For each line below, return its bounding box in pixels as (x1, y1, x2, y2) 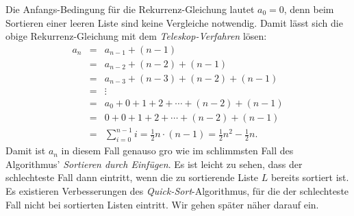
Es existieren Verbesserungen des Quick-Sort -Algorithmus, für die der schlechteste (5, 184, 349, 198)
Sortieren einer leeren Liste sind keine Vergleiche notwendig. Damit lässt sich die (5, 15, 343, 29)
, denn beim (283, 2, 334, 16)
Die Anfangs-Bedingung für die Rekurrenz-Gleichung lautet (5, 2, 255, 16)
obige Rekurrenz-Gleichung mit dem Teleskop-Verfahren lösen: (5, 29, 267, 43)
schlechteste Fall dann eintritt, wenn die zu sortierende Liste (5, 170, 259, 184)
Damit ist (5, 143, 46, 158)
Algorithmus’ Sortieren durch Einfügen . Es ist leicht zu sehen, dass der (5, 156, 303, 171)
